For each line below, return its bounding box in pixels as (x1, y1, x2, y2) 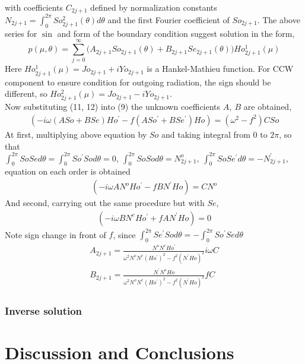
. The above (257, 13, 300, 26)
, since (113, 228, 136, 240)
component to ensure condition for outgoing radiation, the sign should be (5, 75, 271, 88)
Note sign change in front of (5, 228, 106, 240)
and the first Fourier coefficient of (107, 13, 230, 26)
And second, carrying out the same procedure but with (5, 197, 205, 209)
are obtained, (243, 100, 292, 113)
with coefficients (5, 1, 63, 13)
